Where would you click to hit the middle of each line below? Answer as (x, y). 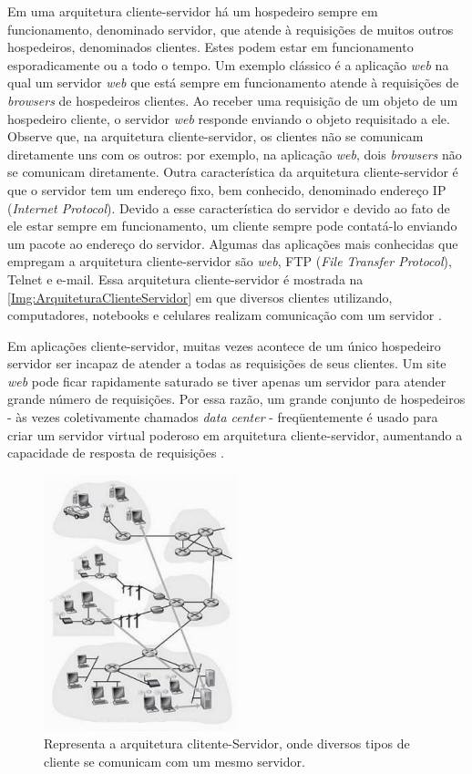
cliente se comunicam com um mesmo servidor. (174, 761)
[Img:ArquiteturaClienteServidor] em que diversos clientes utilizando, (200, 297)
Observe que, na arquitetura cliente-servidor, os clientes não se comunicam (215, 136)
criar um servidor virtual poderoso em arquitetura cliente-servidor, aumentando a (235, 434)
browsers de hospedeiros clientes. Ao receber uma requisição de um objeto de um (233, 100)
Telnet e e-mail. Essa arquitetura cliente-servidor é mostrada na (185, 279)
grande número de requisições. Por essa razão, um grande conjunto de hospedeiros (236, 399)
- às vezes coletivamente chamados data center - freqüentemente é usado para (223, 417)
